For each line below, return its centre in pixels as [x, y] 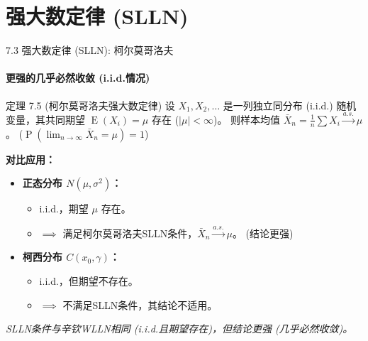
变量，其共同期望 [45, 119]
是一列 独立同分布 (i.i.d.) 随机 [290, 105]
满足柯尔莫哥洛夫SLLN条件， [130, 233]
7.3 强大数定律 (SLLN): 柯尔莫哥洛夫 [90, 50]
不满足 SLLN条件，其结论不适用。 [140, 304]
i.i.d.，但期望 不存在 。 [89, 280]
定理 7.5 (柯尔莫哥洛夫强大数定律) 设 [90, 105]
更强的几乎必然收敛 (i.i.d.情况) [78, 78]
